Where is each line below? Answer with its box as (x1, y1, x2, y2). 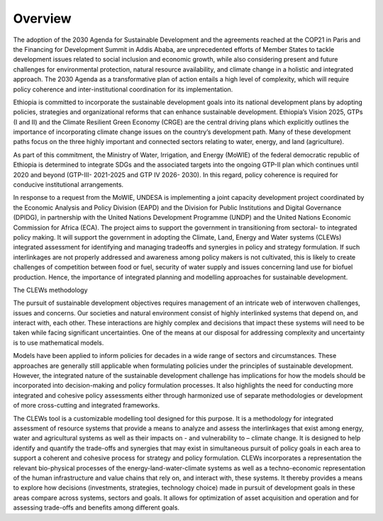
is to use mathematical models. (13, 338, 104, 347)
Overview (13, 11, 72, 26)
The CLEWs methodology (13, 286, 88, 294)
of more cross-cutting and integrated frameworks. (13, 401, 160, 410)
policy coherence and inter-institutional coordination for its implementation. (13, 85, 233, 94)
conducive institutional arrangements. (13, 181, 124, 189)
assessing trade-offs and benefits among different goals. (13, 503, 180, 512)
